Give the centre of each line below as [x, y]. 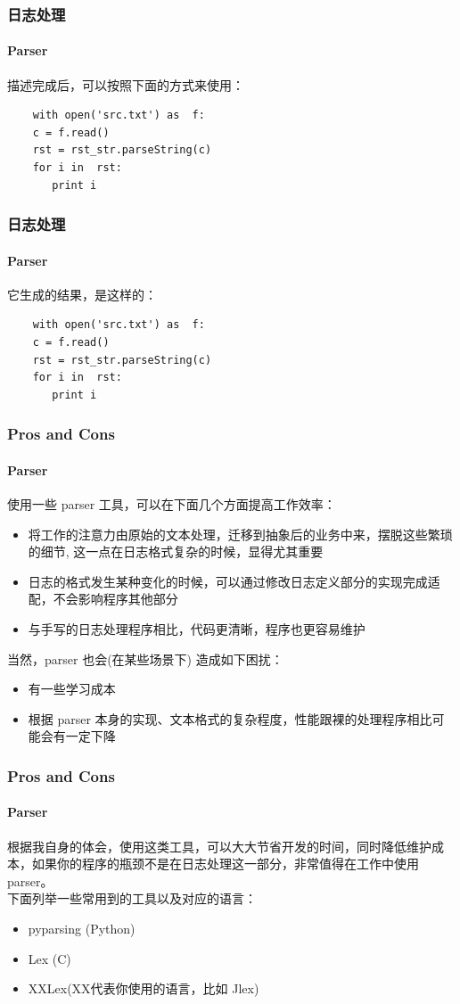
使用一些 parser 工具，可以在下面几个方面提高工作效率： [172, 504]
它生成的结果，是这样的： [82, 294]
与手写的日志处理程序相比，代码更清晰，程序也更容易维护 [197, 629]
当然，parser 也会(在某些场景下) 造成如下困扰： [145, 658]
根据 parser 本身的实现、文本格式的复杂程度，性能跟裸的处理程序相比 [230, 718]
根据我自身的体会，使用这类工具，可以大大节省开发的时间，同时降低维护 [219, 846]
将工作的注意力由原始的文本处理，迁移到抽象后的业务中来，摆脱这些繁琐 [240, 534]
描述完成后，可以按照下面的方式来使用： [126, 84]
